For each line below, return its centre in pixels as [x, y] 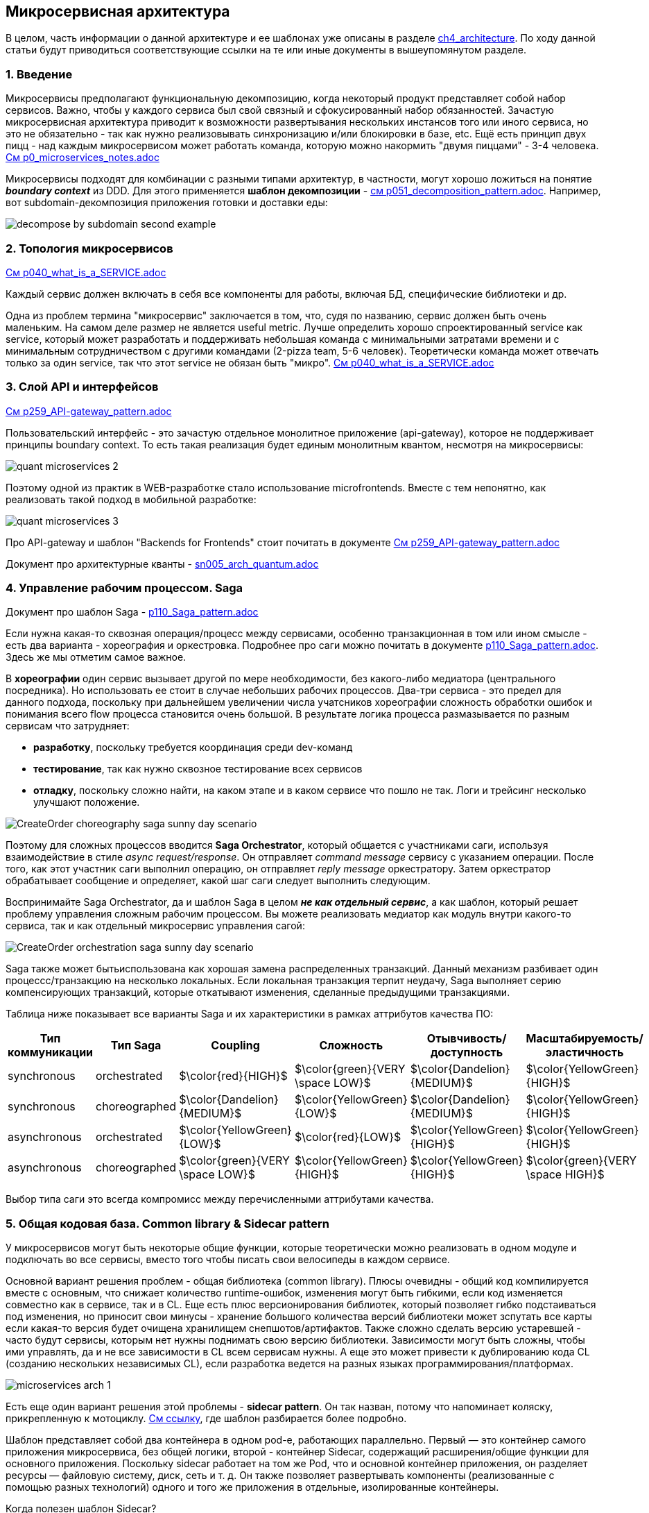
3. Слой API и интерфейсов [82, 387]
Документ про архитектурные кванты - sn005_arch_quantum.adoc [162, 564]
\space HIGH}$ [565, 1175]
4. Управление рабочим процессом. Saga [124, 588]
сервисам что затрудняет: [68, 726]
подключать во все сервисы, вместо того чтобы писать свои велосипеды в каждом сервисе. [228, 1260]
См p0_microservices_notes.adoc [83, 158]
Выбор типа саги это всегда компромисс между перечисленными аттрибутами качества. [220, 1199]
